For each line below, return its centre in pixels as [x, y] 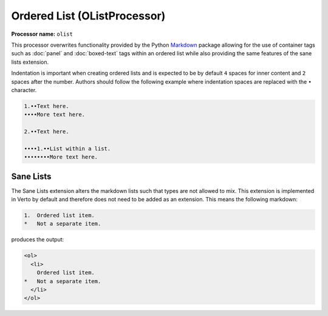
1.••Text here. [46, 106]
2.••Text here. [46, 132]
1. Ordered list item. [60, 216]
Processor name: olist [42, 34]
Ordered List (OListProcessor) [88, 16]
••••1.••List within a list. [67, 148]
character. [24, 90]
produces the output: [38, 240]
